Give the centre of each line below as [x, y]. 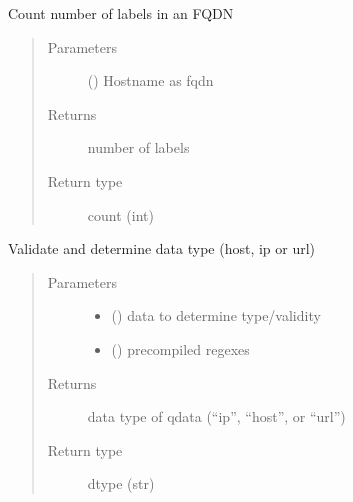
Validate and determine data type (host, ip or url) [162, 248]
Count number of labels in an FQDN [121, 13]
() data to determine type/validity [216, 315]
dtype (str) [121, 483]
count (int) [120, 214]
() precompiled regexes [180, 348]
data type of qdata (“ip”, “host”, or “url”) [216, 416]
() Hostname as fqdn [150, 80]
